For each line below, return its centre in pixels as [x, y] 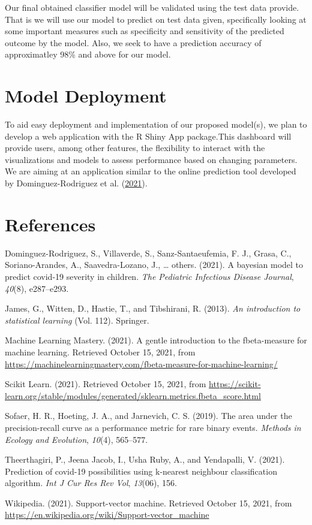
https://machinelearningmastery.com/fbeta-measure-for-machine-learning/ [141, 363]
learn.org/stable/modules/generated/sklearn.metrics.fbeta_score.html [133, 395]
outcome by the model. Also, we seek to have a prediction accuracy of [133, 42]
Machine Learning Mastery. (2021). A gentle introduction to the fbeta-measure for [156, 340]
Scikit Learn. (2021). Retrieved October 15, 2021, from [106, 384]
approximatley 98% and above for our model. [88, 54]
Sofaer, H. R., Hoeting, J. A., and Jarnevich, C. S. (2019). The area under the [148, 416]
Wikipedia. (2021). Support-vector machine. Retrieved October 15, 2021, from [148, 503]
